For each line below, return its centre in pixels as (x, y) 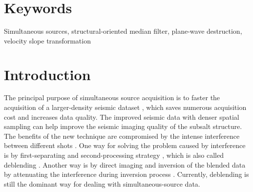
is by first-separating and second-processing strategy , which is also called (114, 155)
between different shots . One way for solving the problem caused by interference (125, 145)
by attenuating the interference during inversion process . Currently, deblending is (126, 174)
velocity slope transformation (47, 40)
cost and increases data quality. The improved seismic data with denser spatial (122, 117)
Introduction (47, 74)
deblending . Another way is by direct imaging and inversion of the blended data (125, 164)
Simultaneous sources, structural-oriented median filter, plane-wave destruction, (123, 31)
